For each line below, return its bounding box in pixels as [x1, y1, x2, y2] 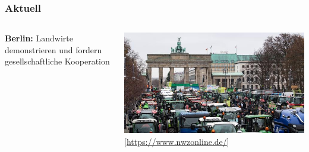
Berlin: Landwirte [5, 32, 73, 44]
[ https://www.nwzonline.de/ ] [124, 135, 229, 147]
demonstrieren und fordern [5, 43, 102, 56]
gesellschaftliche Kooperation [5, 55, 110, 67]
